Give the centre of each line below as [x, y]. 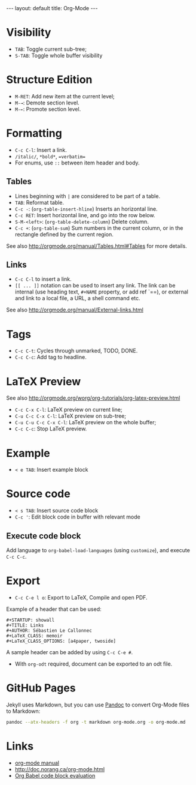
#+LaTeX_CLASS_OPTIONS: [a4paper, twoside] [61, 641]
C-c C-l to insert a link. [43, 279]
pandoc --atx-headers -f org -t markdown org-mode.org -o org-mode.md [96, 722]
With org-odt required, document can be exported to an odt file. [94, 664]
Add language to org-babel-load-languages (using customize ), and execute [98, 550]
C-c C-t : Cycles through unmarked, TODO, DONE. [76, 351]
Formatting [34, 134]
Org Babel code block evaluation [55, 775]
